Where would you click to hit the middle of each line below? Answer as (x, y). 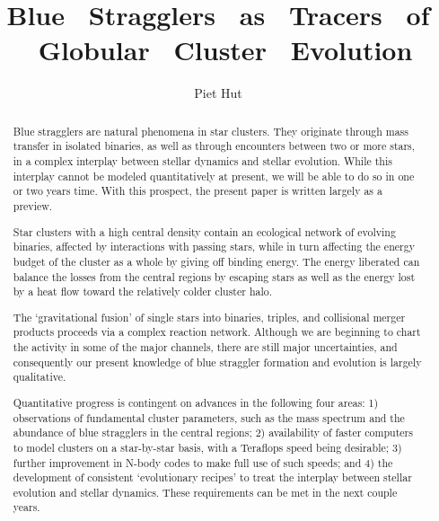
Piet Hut (218, 93)
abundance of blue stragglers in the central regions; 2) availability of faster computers (213, 433)
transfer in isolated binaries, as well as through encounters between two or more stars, (214, 146)
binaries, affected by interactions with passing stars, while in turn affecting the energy (214, 247)
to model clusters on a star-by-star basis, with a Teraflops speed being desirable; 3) (207, 447)
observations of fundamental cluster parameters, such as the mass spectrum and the (209, 417)
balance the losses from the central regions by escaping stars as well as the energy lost (214, 276)
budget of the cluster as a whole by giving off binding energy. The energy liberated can (216, 261)
